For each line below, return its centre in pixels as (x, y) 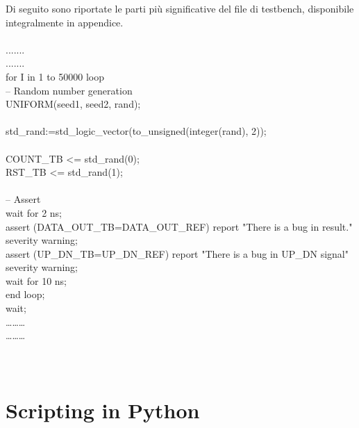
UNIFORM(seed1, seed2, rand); (73, 104)
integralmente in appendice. (65, 22)
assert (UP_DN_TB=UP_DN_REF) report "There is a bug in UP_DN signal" (177, 253)
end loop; (25, 294)
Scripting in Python (103, 410)
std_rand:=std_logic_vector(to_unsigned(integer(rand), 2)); (136, 131)
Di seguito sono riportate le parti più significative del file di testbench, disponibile (180, 8)
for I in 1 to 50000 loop (55, 76)
